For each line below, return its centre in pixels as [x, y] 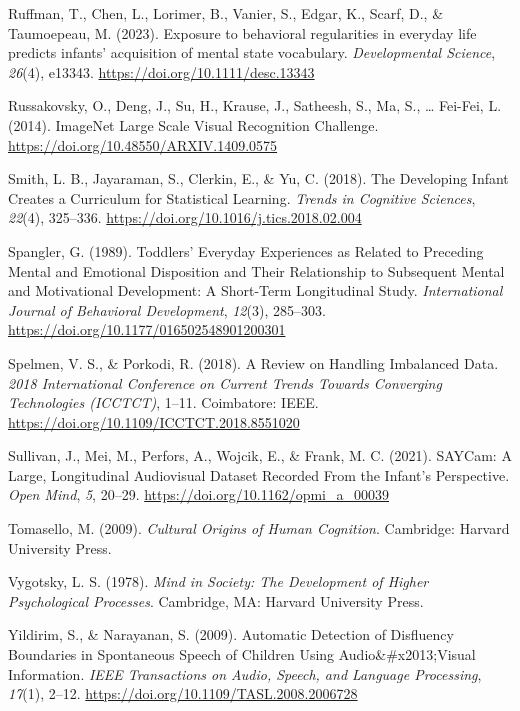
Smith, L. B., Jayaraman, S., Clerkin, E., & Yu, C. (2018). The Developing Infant [258, 178]
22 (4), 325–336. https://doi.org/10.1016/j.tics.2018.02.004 [185, 217]
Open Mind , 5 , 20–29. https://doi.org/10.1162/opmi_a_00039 [198, 494]
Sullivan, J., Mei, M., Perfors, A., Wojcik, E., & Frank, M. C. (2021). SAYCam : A [260, 455]
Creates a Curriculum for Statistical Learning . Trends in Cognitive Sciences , [242, 197]
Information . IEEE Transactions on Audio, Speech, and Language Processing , [245, 673]
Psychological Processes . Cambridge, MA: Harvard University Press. [216, 600]
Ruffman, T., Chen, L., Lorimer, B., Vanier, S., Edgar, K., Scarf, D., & [226, 13]
